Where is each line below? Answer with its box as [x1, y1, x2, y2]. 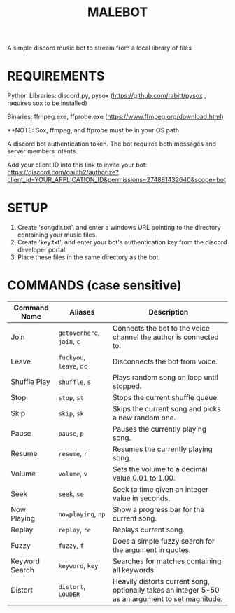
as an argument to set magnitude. [113, 594, 223, 603]
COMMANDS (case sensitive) [7, 277, 182, 294]
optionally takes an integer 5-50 [113, 586, 220, 595]
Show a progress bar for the [113, 505, 205, 514]
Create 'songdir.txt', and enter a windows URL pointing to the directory [17, 223, 222, 232]
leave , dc [58, 361, 87, 371]
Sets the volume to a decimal [113, 464, 208, 474]
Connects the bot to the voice [113, 324, 210, 333]
